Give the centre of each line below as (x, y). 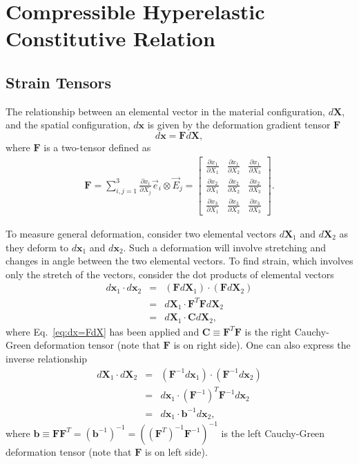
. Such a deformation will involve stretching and (224, 247)
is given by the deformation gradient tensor (239, 125)
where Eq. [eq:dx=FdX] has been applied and (103, 331)
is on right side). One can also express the (262, 345)
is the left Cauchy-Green (273, 433)
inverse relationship (47, 359)
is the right (268, 331)
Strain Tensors (59, 82)
